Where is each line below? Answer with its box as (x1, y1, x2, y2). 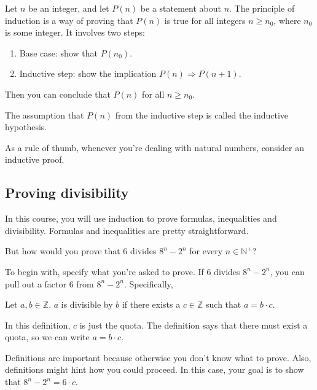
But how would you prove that (5, 244, 120, 257)
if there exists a (122, 298, 181, 311)
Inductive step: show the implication (19, 67, 157, 80)
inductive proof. (5, 153, 65, 166)
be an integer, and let (28, 2, 109, 14)
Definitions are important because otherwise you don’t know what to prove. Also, (5, 351, 311, 364)
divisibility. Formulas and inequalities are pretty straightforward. (5, 224, 249, 236)
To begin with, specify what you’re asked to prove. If (5, 265, 204, 278)
